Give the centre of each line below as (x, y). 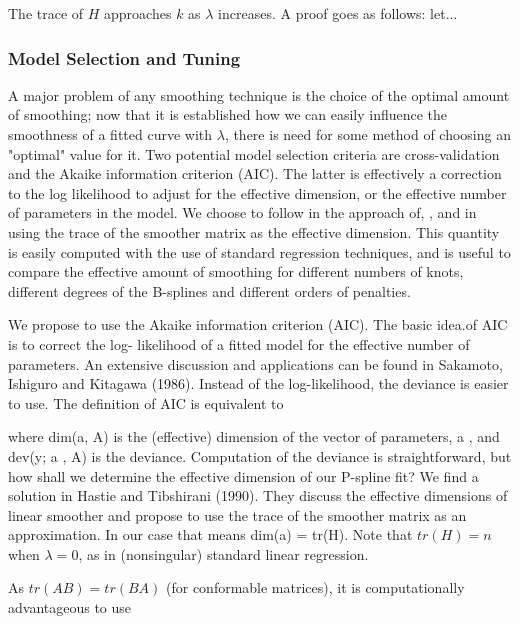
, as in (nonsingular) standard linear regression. (223, 553)
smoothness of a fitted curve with (110, 134)
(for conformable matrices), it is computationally (315, 587)
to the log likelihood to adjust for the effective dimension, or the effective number (257, 192)
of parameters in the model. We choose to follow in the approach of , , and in (242, 212)
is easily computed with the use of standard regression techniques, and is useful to (259, 251)
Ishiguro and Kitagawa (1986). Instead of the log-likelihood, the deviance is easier (258, 383)
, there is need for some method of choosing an (367, 134)
